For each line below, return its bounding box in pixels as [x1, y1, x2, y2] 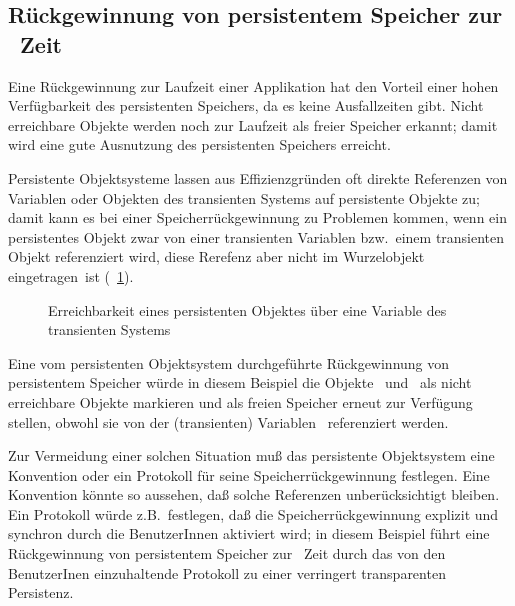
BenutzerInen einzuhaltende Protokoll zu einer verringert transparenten [8, 562, 446, 583]
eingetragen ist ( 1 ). [8, 265, 134, 286]
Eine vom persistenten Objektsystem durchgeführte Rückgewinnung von [8, 352, 450, 373]
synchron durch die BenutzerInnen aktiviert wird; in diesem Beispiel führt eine [8, 523, 490, 544]
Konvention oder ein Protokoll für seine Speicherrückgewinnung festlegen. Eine [8, 464, 490, 485]
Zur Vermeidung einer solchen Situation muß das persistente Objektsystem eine [8, 445, 495, 466]
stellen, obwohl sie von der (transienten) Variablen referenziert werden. [8, 411, 449, 432]
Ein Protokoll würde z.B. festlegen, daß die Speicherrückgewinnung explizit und [8, 503, 499, 524]
